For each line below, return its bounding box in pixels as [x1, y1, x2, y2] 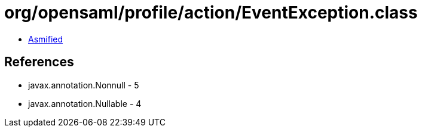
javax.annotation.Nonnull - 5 [28, 79, 139, 90]
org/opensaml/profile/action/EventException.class [4, 2, 418, 23]
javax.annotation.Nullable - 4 [28, 98, 142, 109]
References [4, 54, 74, 70]
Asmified [28, 33, 63, 44]
